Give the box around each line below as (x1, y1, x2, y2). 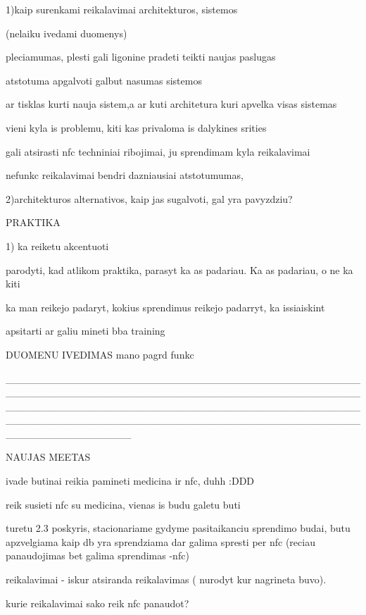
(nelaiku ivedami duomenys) (6, 25, 127, 40)
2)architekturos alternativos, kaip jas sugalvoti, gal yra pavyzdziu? (6, 191, 293, 206)
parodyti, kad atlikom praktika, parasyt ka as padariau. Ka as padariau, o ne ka (6, 262, 353, 277)
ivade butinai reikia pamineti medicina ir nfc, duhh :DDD (6, 473, 255, 488)
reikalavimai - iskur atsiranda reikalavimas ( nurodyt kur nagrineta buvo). (6, 572, 327, 587)
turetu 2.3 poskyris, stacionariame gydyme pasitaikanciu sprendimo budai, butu (6, 521, 351, 535)
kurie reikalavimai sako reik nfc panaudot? (6, 595, 189, 610)
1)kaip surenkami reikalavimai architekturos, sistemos (6, 2, 238, 16)
